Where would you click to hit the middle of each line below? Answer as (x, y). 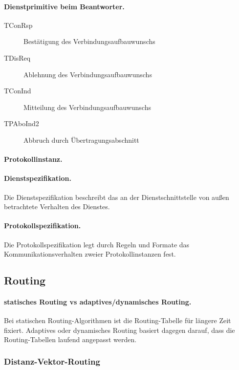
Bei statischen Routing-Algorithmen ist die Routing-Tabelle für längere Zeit (118, 320)
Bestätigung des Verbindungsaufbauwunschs (89, 41)
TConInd (18, 91)
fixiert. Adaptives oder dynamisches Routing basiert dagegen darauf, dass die (119, 330)
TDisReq (17, 57)
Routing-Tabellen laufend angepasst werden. (70, 339)
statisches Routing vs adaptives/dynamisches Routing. (98, 302)
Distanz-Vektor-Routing (52, 361)
